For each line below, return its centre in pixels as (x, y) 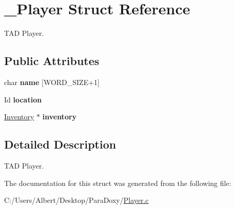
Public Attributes (52, 61)
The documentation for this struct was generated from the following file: (118, 183)
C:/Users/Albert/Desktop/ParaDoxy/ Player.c (76, 200)
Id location (23, 99)
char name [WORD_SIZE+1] (52, 82)
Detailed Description (60, 144)
